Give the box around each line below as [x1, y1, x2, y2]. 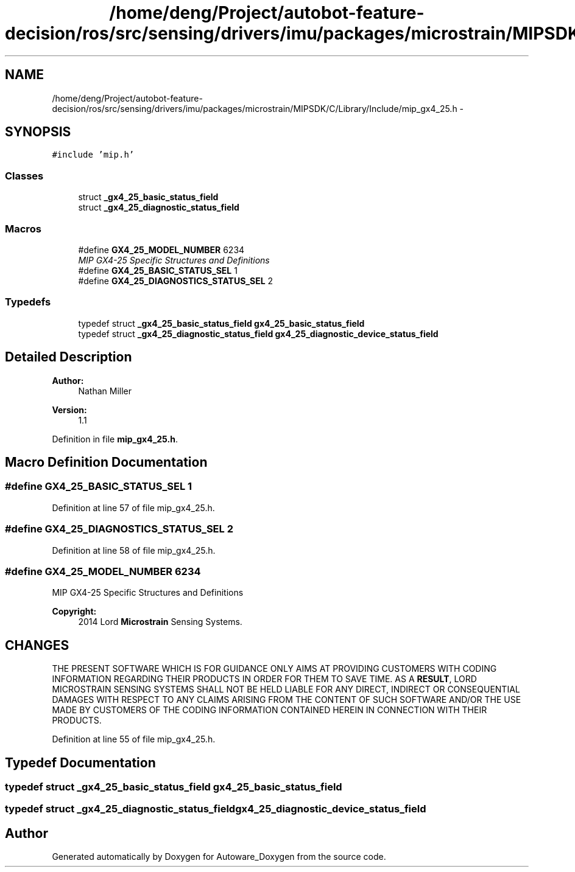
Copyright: [52, 606, 97, 617]
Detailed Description [5, 349, 132, 365]
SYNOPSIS [5, 124, 71, 140]
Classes [5, 169, 44, 182]
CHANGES [5, 637, 69, 653]
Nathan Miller [78, 385, 132, 396]
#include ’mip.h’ [52, 150, 135, 160]
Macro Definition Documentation [5, 454, 208, 470]
